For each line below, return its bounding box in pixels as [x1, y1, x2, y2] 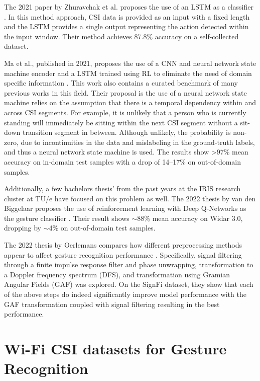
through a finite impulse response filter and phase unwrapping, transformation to [4, 259, 253, 270]
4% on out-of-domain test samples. [49, 222, 156, 233]
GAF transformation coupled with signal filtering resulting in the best [4, 298, 220, 309]
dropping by [4, 222, 41, 233]
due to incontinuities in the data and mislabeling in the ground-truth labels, [21, 136, 255, 147]
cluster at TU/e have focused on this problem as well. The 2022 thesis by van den [4, 193, 256, 203]
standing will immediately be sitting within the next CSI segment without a [4, 117, 238, 127]
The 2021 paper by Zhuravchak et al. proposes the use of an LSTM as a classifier [4, 2, 253, 12]
